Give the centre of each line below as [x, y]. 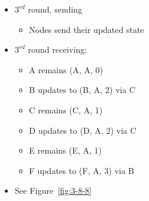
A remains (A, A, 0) [66, 69]
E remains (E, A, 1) [66, 150]
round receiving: [57, 49]
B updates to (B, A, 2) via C [82, 90]
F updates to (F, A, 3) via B [82, 170]
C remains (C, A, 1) [66, 109]
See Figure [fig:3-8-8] [53, 190]
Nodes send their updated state [86, 29]
